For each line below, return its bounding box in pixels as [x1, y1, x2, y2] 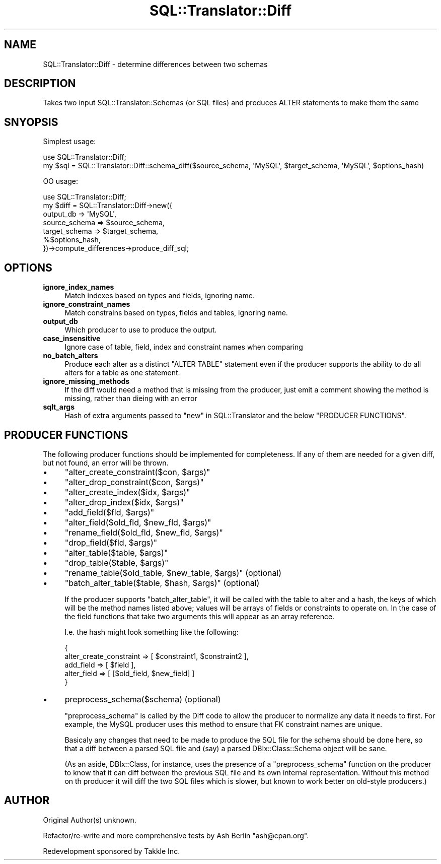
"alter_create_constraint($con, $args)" [64, 467, 210, 477]
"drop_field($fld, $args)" [64, 537, 158, 548]
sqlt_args [43, 403, 75, 412]
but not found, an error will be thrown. [43, 458, 169, 467]
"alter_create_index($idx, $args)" [64, 487, 190, 497]
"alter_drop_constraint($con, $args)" [64, 477, 204, 487]
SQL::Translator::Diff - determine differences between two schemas [43, 59, 268, 69]
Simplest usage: [43, 137, 96, 146]
